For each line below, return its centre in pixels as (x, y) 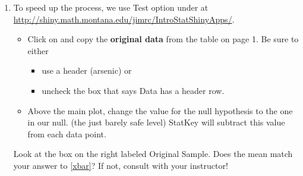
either (38, 50)
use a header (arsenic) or (87, 70)
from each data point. (67, 133)
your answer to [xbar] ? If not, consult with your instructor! (121, 165)
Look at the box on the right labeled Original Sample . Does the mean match (153, 154)
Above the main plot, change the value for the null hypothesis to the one (160, 110)
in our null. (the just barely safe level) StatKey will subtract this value (156, 122)
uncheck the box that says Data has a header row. (133, 90)
